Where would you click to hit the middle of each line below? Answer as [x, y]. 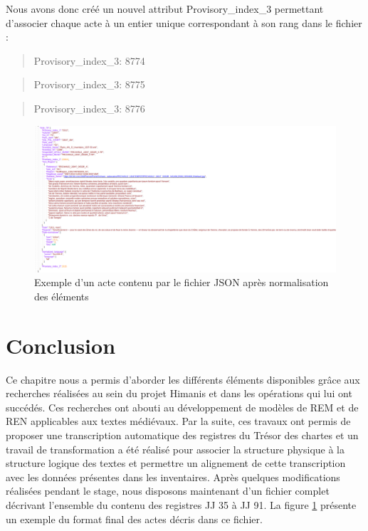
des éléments [62, 296]
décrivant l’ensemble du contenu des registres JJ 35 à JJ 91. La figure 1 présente [181, 505]
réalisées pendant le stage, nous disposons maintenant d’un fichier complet [168, 491]
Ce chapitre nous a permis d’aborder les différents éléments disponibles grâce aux [183, 379]
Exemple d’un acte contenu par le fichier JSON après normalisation [182, 282]
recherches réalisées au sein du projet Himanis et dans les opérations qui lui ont [179, 393]
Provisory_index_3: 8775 [89, 84]
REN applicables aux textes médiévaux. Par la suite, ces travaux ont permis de [178, 421]
